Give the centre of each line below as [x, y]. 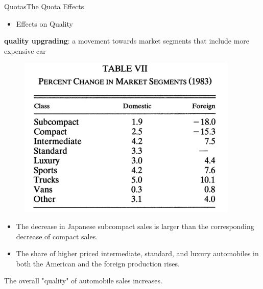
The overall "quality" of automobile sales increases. [83, 281]
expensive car [25, 50]
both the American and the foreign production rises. [98, 263]
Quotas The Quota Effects [44, 6]
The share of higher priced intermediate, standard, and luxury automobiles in [137, 253]
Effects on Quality [44, 23]
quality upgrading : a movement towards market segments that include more [127, 41]
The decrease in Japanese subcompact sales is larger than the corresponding [135, 226]
